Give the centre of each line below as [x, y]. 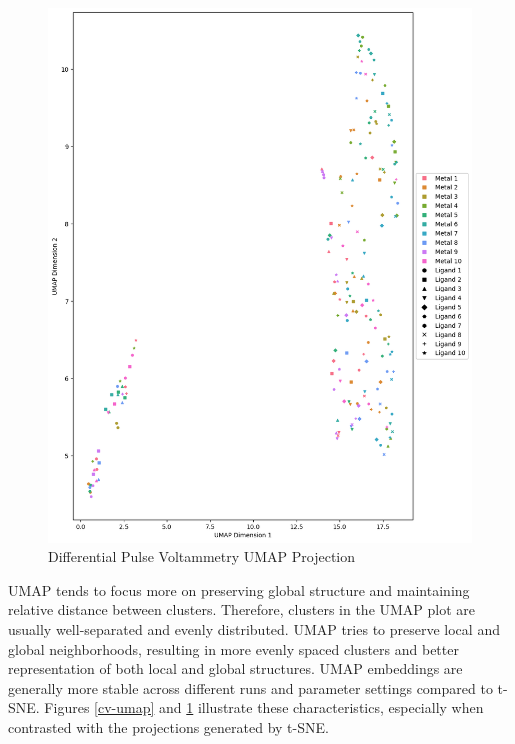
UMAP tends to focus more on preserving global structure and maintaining [239, 589]
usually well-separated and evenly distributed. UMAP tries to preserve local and [254, 629]
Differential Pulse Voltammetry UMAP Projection [202, 556]
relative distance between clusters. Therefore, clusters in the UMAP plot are [242, 609]
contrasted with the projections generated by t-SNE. [168, 727]
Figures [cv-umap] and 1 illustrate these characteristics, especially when [264, 707]
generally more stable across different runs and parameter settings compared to [250, 687]
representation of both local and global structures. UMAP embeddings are [235, 668]
